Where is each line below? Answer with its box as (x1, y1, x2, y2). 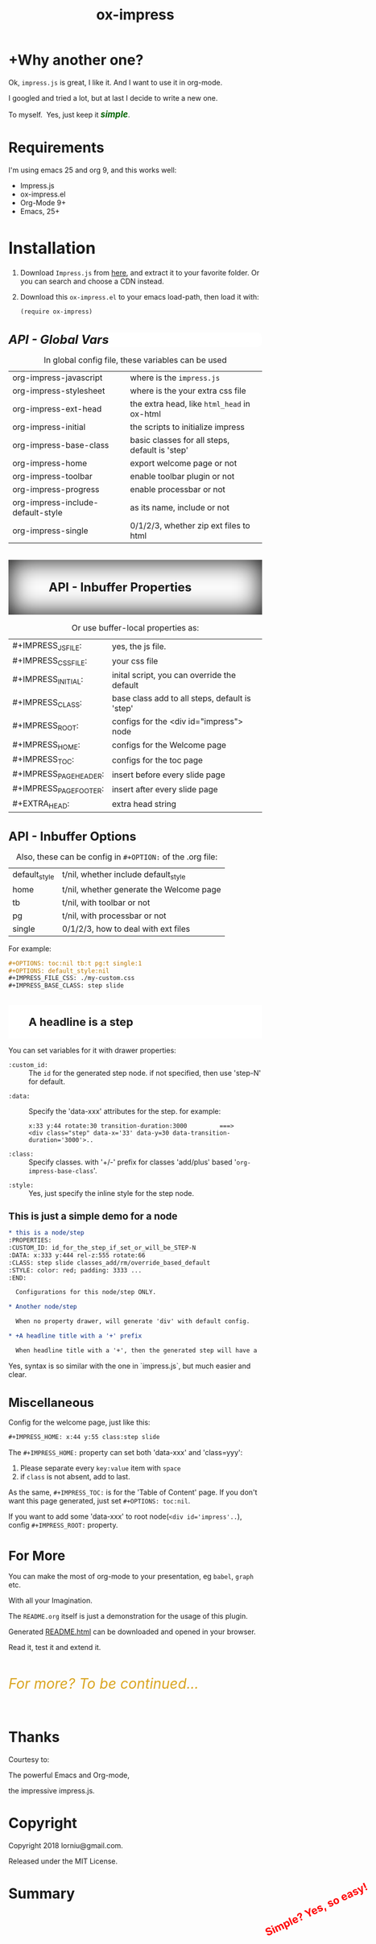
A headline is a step (28, 1015, 134, 1028)
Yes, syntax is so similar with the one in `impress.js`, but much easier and (8, 1361, 251, 1371)
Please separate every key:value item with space (19, 1463, 181, 1473)
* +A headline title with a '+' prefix (8, 1332, 143, 1340)
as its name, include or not (130, 502, 230, 513)
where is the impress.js (130, 372, 220, 383)
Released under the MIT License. (8, 1856, 118, 1866)
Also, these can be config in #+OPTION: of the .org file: (15, 851, 218, 862)
